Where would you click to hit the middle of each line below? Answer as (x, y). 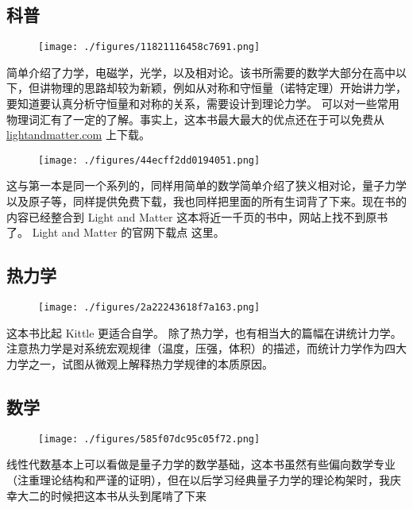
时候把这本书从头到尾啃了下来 (128, 495)
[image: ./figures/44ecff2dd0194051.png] (149, 160)
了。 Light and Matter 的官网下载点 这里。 (116, 232)
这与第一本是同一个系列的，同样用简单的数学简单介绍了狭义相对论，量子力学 (206, 185)
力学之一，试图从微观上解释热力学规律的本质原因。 (140, 363)
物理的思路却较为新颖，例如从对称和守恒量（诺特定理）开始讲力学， (228, 88)
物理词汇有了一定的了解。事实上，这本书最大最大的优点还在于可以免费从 (195, 119)
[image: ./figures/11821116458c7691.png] (149, 47)
